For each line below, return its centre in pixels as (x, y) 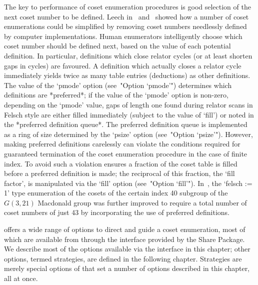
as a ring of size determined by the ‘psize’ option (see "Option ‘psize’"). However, (128, 134)
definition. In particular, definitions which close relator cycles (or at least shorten (128, 55)
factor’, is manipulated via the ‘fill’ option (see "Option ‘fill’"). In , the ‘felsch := (128, 183)
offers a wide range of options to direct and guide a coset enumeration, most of (125, 229)
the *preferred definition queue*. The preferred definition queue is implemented (126, 124)
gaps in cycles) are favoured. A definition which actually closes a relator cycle (123, 65)
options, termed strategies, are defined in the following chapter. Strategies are (123, 258)
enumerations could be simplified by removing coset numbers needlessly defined (125, 26)
